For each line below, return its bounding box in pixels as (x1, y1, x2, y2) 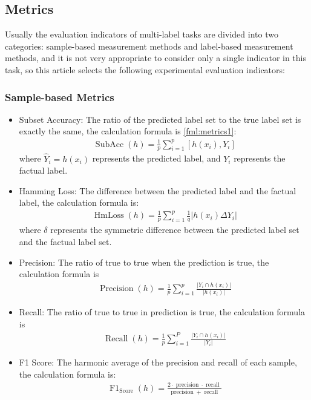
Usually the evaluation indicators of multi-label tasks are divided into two (5, 28, 278, 41)
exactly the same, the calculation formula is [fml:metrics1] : (19, 125, 237, 137)
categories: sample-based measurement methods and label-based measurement (5, 39, 293, 52)
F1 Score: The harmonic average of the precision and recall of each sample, (19, 356, 297, 369)
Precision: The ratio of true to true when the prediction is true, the (19, 255, 269, 268)
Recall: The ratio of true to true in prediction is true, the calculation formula (19, 306, 306, 318)
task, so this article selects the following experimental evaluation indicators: (5, 63, 285, 76)
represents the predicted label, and (92, 152, 221, 165)
